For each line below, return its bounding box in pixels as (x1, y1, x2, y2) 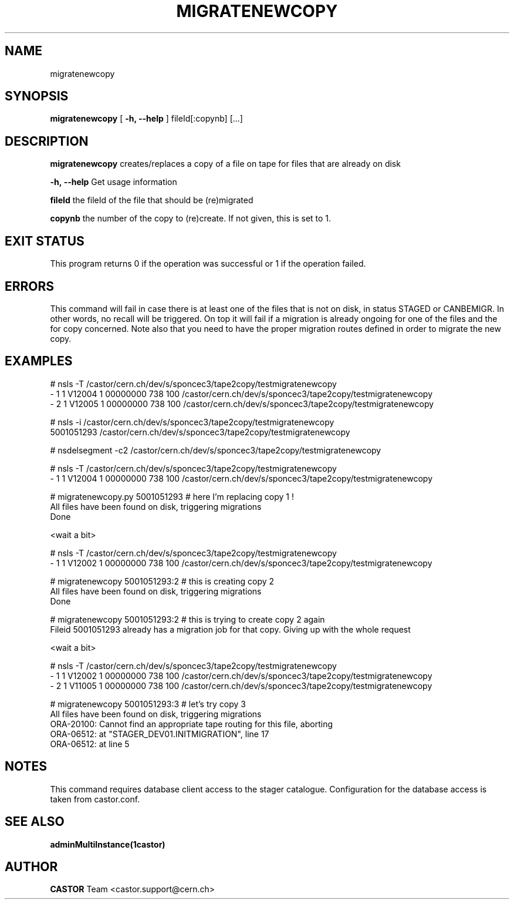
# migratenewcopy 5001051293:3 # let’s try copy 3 (50, 698, 246, 709)
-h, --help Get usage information (50, 177, 177, 187)
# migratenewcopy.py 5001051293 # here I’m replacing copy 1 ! (50, 491, 295, 502)
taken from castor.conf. (50, 794, 140, 804)
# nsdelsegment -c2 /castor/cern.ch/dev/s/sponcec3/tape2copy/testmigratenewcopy (50, 445, 381, 455)
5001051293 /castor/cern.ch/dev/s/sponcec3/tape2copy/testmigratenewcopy (50, 426, 350, 437)
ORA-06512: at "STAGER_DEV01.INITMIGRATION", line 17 (50, 728, 269, 739)
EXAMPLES (5, 354, 73, 369)
